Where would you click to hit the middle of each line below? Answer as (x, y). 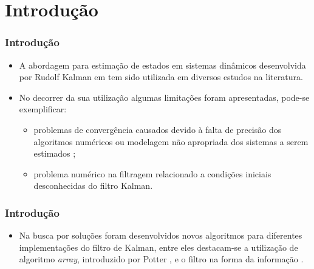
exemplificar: (43, 109)
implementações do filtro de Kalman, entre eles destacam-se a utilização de (159, 247)
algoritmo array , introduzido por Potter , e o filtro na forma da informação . (161, 259)
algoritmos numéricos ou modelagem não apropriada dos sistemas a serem (171, 141)
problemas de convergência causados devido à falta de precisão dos (158, 129)
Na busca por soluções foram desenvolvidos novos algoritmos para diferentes (161, 235)
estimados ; (55, 153)
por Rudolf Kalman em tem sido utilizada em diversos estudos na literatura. (161, 77)
